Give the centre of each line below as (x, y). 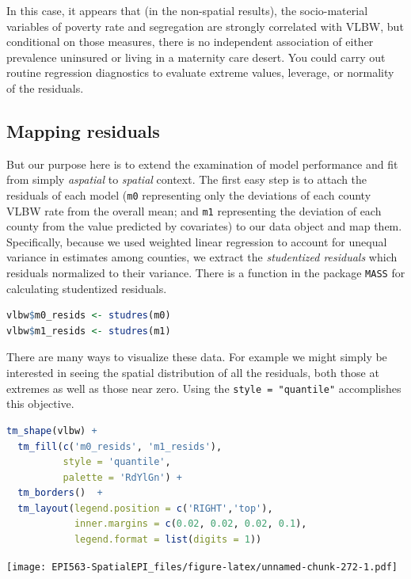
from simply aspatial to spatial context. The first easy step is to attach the (187, 179)
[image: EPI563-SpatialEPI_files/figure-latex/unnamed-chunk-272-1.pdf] (202, 567)
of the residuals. (45, 88)
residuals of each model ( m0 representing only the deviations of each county (189, 194)
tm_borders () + (60, 493)
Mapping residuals (83, 130)
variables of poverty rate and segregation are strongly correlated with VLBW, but (205, 26)
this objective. (40, 404)
